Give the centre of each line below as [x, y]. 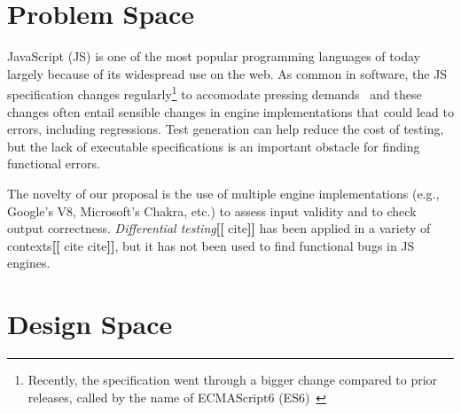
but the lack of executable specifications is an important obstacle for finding [214, 146]
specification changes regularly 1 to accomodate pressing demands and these [215, 93]
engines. [29, 263]
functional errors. [54, 164]
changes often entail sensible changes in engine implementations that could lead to [230, 111]
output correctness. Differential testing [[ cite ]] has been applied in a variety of [219, 228]
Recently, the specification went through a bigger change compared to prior [233, 380]
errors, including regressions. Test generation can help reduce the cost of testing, [226, 129]
